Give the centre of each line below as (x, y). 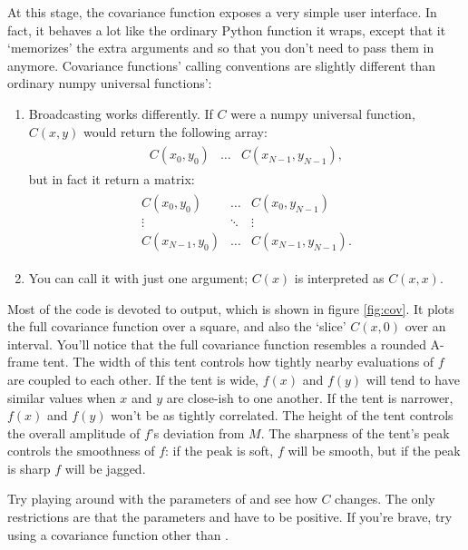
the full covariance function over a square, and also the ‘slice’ (177, 326)
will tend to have (413, 379)
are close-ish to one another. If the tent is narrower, (310, 397)
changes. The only (385, 499)
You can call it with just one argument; (138, 277)
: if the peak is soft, (219, 451)
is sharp (29, 468)
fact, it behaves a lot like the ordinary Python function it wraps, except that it (227, 29)
